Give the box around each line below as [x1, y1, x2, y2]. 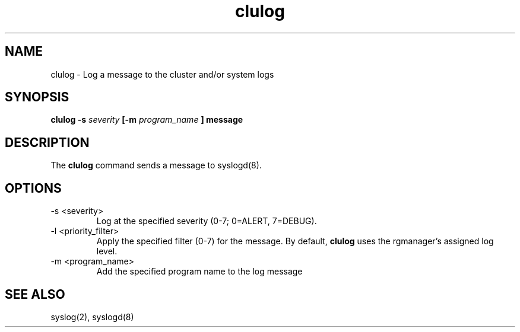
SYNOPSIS [5, 90, 69, 105]
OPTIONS [5, 180, 62, 196]
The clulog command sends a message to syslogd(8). [50, 160, 262, 171]
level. [96, 246, 118, 257]
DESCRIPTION [5, 135, 90, 150]
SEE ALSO [5, 286, 65, 302]
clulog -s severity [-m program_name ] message [50, 114, 243, 125]
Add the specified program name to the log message [96, 266, 303, 277]
